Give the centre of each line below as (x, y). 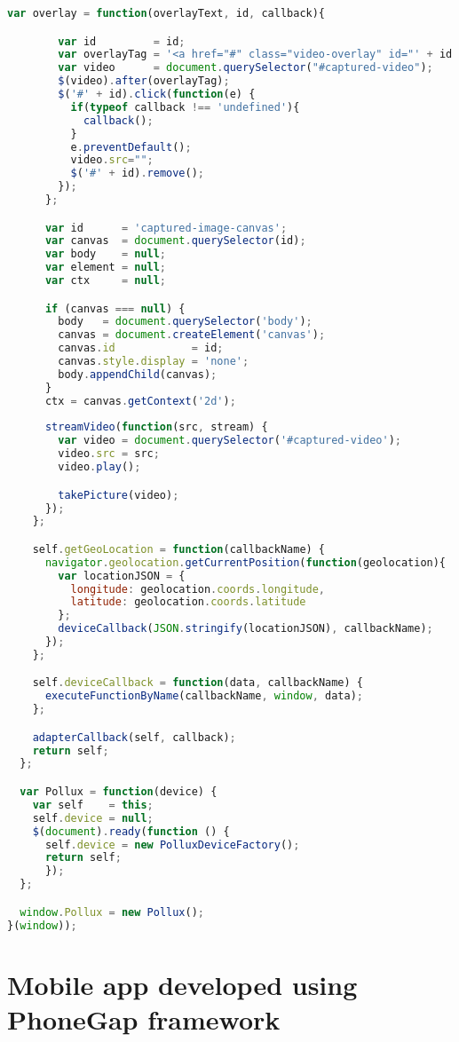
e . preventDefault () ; (131, 147)
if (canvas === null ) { (115, 308)
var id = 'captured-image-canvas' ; (166, 228)
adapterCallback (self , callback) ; (134, 737)
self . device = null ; (93, 818)
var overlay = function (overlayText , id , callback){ (166, 13)
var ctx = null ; (106, 281)
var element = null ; (106, 268)
